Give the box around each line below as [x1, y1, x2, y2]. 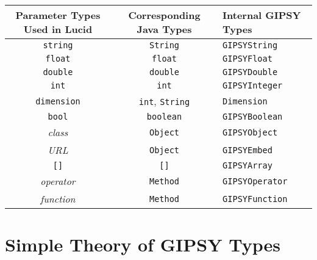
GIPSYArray [223, 161, 272, 170]
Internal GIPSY [223, 8, 301, 22]
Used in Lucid [23, 22, 93, 36]
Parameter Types [15, 8, 101, 22]
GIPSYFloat [223, 54, 272, 63]
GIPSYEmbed [223, 145, 272, 155]
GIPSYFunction [223, 193, 288, 204]
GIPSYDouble [223, 67, 278, 77]
